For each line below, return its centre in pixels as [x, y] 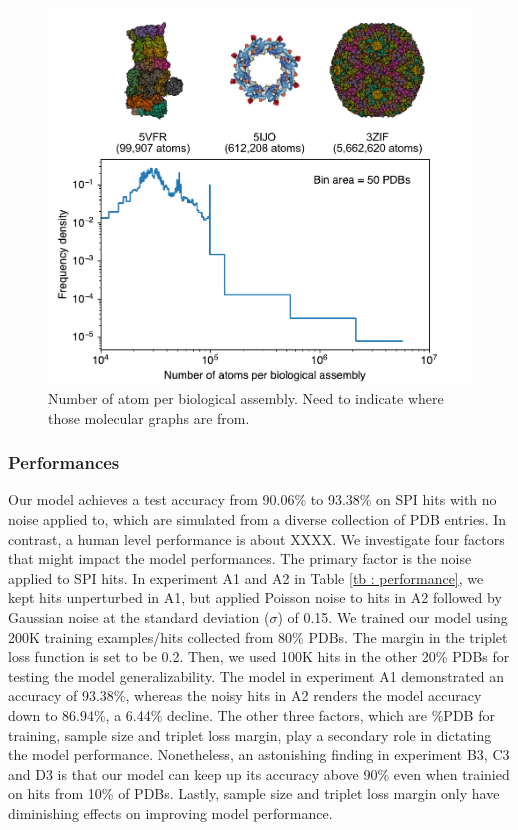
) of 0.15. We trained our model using [392, 617]
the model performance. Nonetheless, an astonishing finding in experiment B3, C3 [259, 754]
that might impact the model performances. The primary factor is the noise [240, 558]
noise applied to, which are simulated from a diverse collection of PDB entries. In [257, 519]
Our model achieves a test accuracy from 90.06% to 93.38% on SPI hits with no [252, 499]
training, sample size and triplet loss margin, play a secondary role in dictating [250, 734]
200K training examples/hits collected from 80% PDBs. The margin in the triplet [258, 636]
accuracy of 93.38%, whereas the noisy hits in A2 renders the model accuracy [245, 695]
